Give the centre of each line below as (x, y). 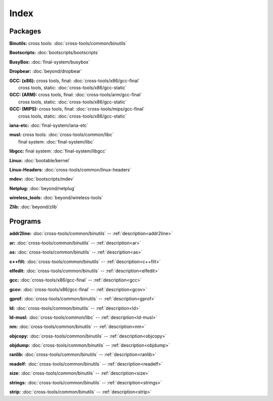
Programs (25, 221)
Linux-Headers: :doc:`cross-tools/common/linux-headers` (70, 169)
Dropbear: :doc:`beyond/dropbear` (46, 71)
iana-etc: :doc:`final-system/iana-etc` (49, 125)
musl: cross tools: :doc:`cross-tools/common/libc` (61, 135)
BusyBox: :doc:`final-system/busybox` (50, 62)
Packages (25, 31)
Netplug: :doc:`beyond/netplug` (42, 188)
